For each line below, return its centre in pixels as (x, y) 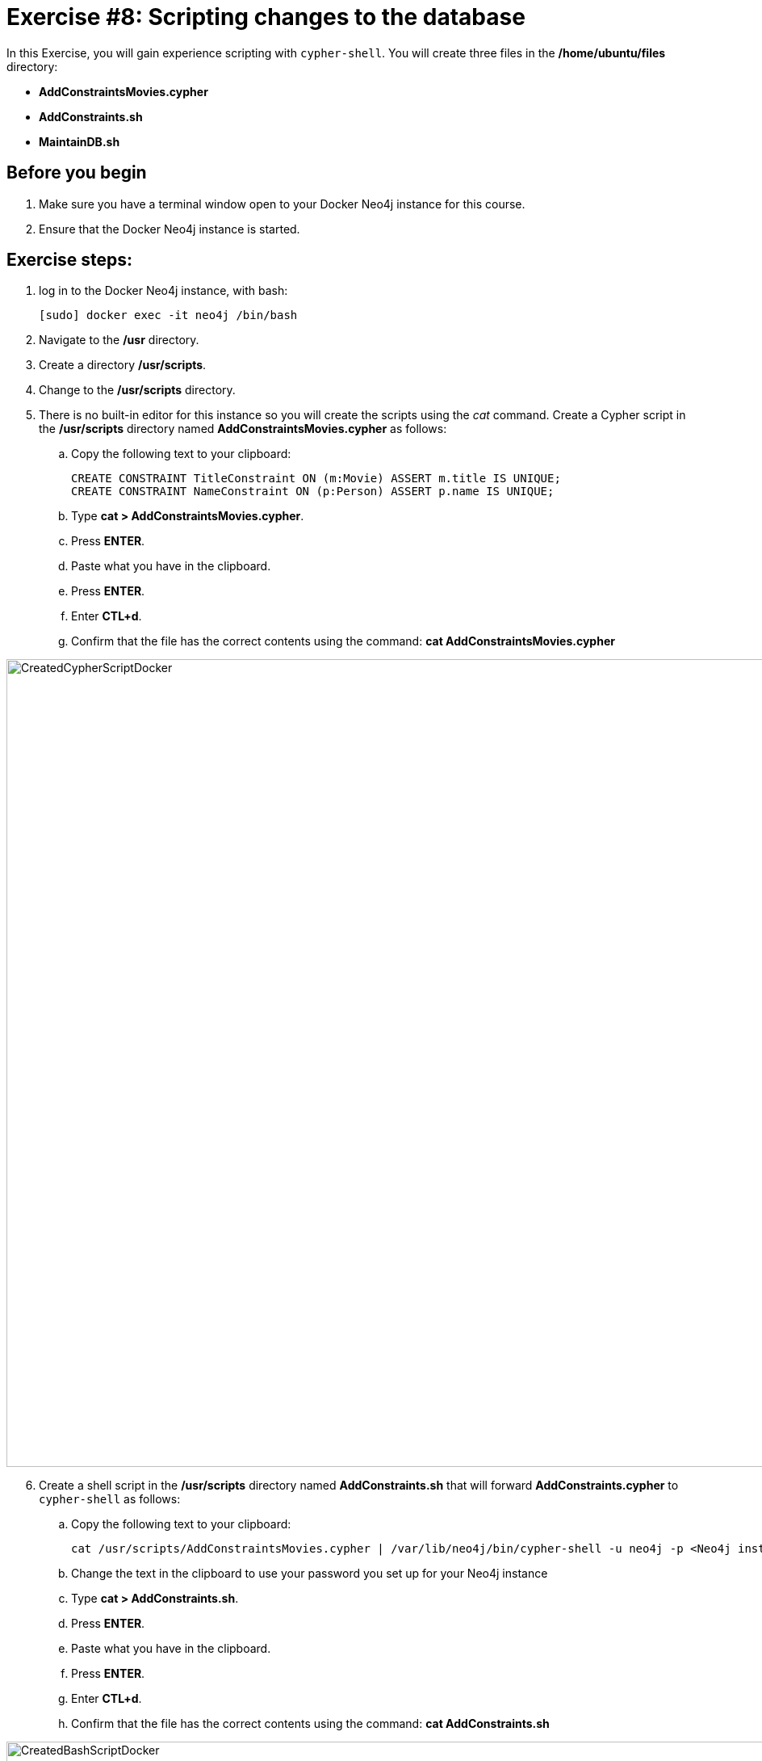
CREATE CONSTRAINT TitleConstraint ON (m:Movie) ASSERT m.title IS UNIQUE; (316, 479)
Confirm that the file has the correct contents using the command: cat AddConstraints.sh (310, 1724)
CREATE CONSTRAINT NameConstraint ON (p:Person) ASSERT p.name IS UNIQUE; (313, 492)
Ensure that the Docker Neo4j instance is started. (170, 229)
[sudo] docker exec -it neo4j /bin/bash (168, 315)
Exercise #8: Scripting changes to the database (266, 17)
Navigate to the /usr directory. (119, 340)
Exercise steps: (70, 260)
